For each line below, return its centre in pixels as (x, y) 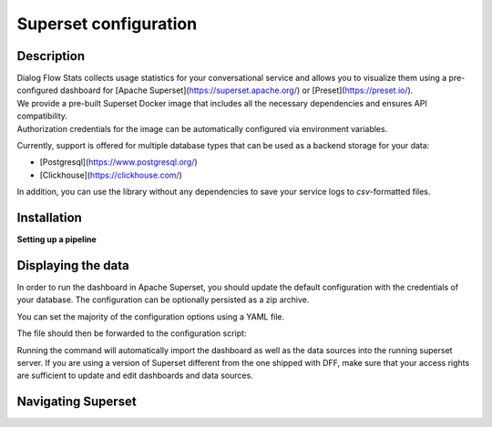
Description (51, 56)
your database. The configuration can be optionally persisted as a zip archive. (163, 300)
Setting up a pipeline (57, 239)
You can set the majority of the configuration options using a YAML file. (151, 316)
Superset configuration (107, 24)
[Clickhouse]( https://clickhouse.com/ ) (111, 175)
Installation (49, 218)
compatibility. (42, 116)
